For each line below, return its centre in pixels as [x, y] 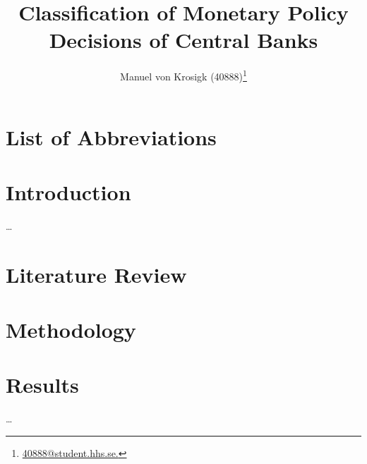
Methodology [71, 330]
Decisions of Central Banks [183, 40]
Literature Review [96, 274]
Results [42, 385]
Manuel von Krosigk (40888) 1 [183, 75]
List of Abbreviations [111, 136]
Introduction [68, 191]
